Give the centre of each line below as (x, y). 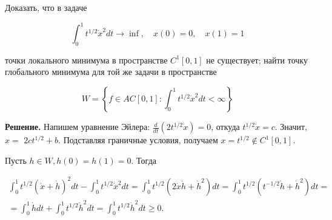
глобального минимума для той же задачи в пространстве (111, 72)
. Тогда (144, 160)
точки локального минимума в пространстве (86, 60)
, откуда (225, 127)
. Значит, (291, 127)
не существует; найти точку (257, 60)
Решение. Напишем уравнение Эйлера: (78, 127)
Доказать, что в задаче (46, 7)
